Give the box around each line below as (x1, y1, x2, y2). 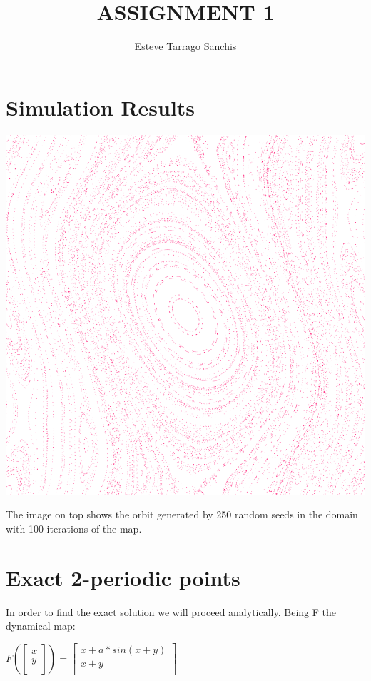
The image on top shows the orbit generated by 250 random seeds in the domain (6, 507, 358, 522)
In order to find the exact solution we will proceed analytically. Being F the (6, 604, 336, 619)
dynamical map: (6, 618, 76, 633)
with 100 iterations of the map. (6, 520, 142, 535)
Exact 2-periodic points (6, 563, 240, 592)
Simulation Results (6, 92, 195, 121)
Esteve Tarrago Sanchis (134, 39, 237, 54)
